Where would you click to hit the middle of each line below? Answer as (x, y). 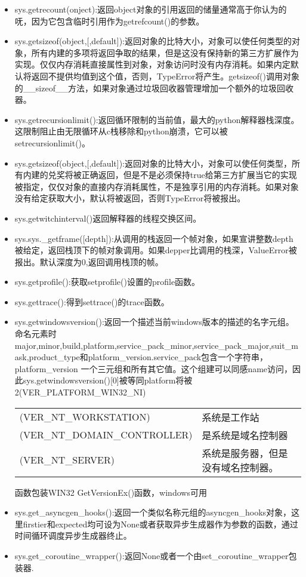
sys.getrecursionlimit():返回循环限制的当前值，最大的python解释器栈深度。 (157, 119)
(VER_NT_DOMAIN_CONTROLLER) (106, 435)
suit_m (285, 345)
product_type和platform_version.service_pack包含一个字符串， (149, 357)
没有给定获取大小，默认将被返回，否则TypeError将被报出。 (130, 198)
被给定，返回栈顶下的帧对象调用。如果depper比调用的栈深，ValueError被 (156, 250)
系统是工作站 (231, 417)
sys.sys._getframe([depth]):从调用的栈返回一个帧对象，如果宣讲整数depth (154, 238)
